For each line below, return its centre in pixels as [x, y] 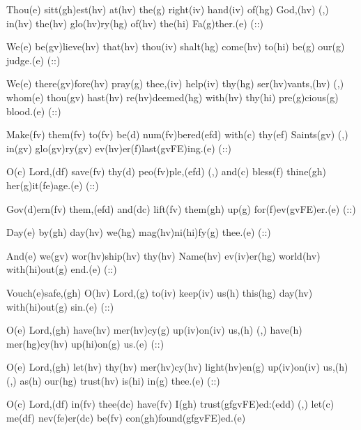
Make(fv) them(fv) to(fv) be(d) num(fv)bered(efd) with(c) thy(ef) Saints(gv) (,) [177, 134]
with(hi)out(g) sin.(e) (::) [60, 306]
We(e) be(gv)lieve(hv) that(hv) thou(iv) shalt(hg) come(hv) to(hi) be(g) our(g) [176, 46]
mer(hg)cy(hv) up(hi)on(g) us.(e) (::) [85, 343]
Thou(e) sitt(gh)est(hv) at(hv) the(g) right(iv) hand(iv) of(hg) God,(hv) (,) [168, 9]
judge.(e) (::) [33, 60]
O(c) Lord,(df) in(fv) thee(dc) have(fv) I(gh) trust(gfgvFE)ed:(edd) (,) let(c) [170, 404]
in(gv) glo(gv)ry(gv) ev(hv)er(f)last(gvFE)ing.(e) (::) [119, 148]
